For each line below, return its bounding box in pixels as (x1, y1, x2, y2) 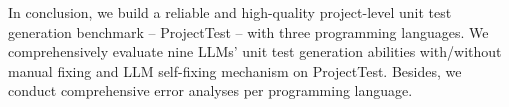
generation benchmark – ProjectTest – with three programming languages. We (8, 21, 489, 42)
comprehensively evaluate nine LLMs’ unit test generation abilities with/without (8, 41, 502, 62)
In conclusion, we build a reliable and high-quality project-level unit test (8, 2, 452, 22)
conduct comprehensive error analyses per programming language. (8, 80, 413, 101)
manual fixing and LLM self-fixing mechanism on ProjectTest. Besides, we (8, 60, 462, 81)
